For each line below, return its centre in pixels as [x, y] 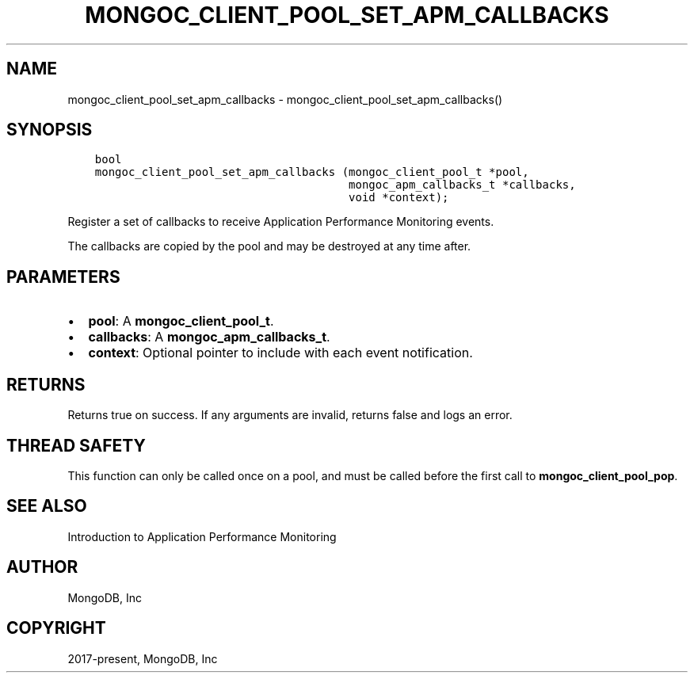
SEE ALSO [47, 506]
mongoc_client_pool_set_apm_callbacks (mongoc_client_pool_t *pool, [312, 172]
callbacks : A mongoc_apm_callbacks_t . [209, 337]
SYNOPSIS [50, 130]
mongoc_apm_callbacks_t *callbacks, [462, 185]
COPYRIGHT [56, 628]
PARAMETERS [63, 277]
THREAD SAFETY [76, 445]
